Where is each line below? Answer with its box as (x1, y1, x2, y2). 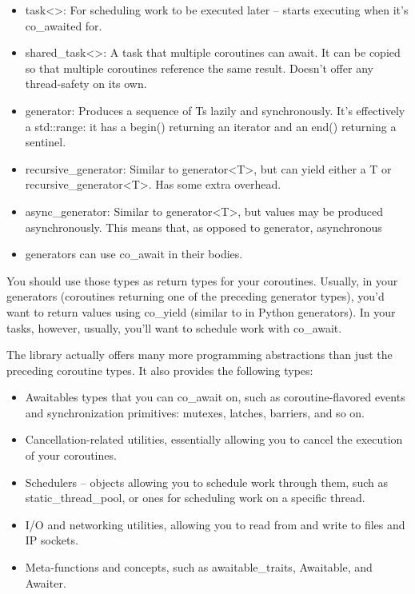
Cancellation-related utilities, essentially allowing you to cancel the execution (25, 431, 403, 448)
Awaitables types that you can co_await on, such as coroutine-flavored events (25, 389, 405, 405)
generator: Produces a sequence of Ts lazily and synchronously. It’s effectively (25, 102, 405, 118)
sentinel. (25, 134, 66, 150)
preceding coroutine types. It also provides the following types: (6, 361, 313, 378)
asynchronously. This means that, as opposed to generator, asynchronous (25, 218, 382, 235)
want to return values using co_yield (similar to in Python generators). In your (6, 303, 396, 320)
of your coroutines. (25, 447, 117, 464)
